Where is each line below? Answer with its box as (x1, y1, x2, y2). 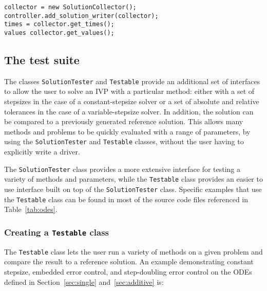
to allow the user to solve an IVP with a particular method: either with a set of (4, 86, 255, 96)
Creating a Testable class (4, 225, 109, 238)
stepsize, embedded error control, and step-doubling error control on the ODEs (4, 266, 252, 277)
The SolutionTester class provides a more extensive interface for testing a (4, 163, 241, 174)
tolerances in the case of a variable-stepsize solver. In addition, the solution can (4, 106, 254, 117)
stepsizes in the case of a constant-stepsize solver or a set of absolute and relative (4, 96, 259, 107)
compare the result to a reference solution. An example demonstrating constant (4, 256, 254, 267)
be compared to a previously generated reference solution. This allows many (4, 116, 243, 127)
